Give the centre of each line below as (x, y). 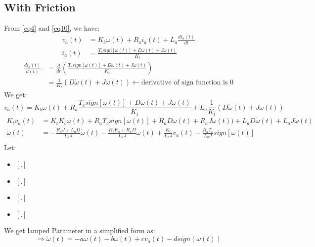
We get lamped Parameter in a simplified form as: (80, 230)
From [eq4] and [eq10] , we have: (52, 28)
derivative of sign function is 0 (187, 83)
